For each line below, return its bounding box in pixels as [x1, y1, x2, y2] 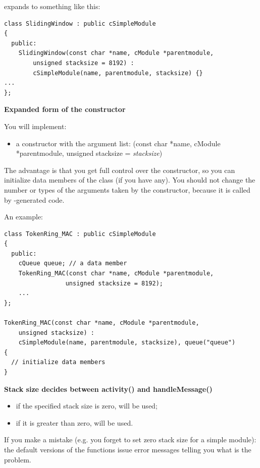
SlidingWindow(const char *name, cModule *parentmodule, [18, 49, 214, 57]
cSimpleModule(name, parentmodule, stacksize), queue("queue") [18, 339, 236, 346]
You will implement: [4, 121, 67, 131]
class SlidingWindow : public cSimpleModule [4, 20, 156, 27]
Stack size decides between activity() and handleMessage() [4, 383, 213, 394]
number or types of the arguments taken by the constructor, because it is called [4, 184, 250, 195]
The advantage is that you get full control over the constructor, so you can [4, 164, 235, 175]
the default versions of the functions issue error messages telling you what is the [4, 444, 251, 454]
